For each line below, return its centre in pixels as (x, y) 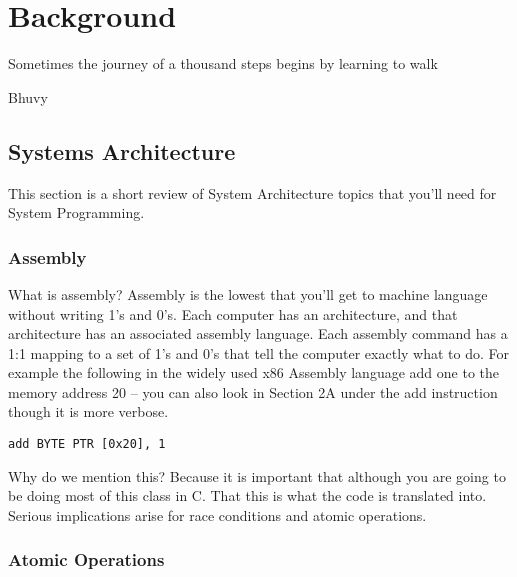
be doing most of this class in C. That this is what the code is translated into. (247, 495)
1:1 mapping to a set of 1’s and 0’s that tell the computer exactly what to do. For (258, 352)
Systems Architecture (122, 150)
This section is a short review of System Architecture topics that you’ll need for (252, 192)
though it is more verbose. (88, 411)
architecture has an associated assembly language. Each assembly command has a (258, 333)
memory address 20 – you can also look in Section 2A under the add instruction (253, 391)
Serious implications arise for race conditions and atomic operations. (217, 514)
